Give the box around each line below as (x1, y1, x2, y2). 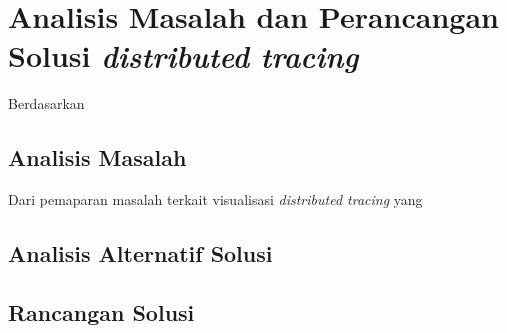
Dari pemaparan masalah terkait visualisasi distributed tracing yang (8, 189, 423, 210)
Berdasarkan (8, 93, 85, 114)
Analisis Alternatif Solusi (8, 238, 273, 269)
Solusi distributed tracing (8, 35, 359, 77)
